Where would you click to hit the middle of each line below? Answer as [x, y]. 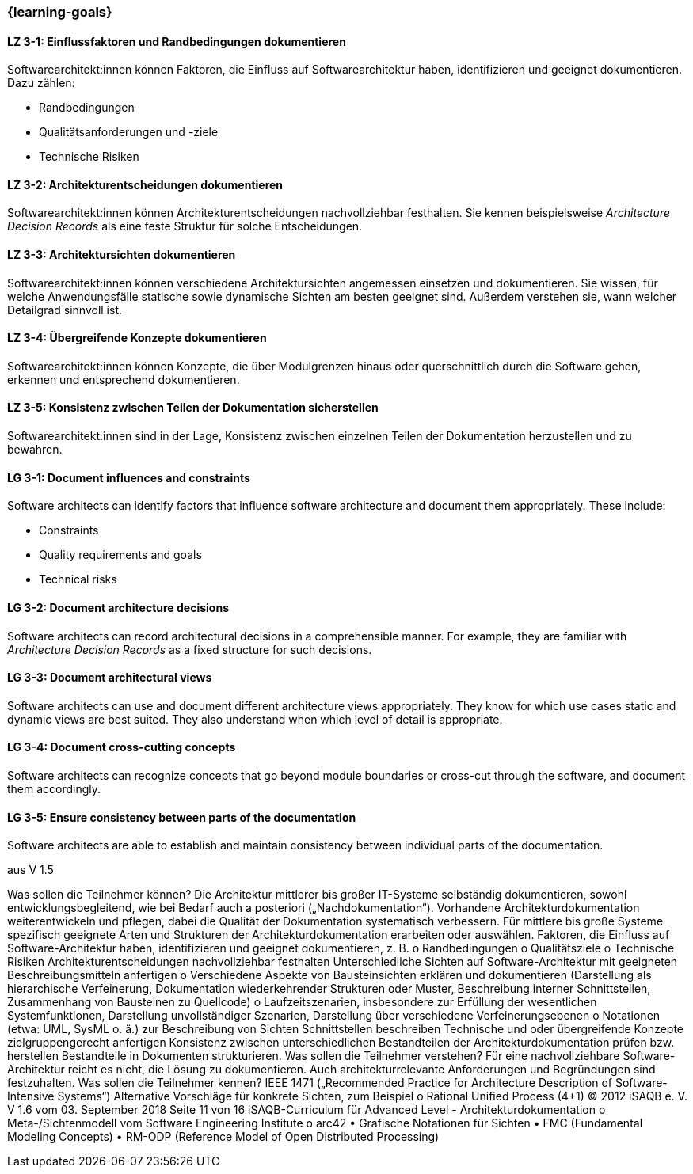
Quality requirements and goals [120, 555]
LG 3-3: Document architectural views [110, 678]
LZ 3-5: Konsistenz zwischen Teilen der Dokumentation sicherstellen [193, 408]
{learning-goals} [60, 12]
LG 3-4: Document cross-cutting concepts [122, 747]
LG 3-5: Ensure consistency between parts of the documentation [182, 817]
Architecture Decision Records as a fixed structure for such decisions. [190, 649]
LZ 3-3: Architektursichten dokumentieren [122, 255]
